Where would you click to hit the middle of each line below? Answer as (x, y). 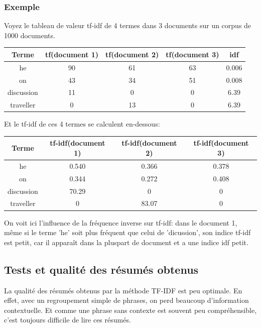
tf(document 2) (132, 54)
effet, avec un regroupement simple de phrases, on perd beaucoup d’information (126, 300)
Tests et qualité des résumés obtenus (101, 269)
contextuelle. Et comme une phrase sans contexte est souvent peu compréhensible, (130, 310)
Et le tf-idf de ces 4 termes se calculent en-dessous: (82, 124)
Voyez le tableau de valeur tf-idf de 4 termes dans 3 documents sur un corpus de (128, 25)
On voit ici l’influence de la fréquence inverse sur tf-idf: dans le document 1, (121, 222)
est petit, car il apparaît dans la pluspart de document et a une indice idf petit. (126, 242)
